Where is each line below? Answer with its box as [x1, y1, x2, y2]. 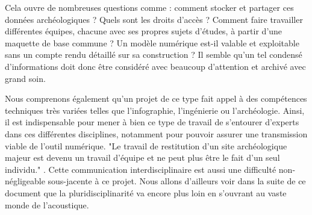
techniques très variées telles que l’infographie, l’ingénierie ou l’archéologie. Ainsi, [5, 104, 305, 116]
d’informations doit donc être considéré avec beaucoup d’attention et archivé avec [5, 60, 306, 72]
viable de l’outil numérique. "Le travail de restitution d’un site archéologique [5, 139, 287, 152]
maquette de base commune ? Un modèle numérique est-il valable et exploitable [5, 36, 299, 49]
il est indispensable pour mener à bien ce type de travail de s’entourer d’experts [5, 116, 299, 128]
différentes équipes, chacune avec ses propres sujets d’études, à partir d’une [5, 25, 282, 37]
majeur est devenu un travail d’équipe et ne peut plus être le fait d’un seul [5, 151, 280, 164]
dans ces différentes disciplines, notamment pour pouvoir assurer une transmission [5, 127, 308, 140]
